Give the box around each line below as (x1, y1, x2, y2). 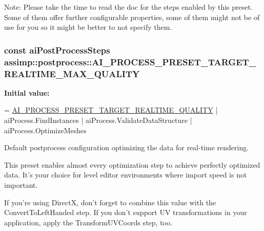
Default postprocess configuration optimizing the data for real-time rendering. (4, 142, 249, 153)
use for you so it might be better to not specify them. (4, 22, 172, 32)
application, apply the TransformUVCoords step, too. (4, 217, 172, 227)
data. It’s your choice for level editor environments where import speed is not (4, 169, 247, 180)
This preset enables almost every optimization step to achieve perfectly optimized (4, 159, 260, 170)
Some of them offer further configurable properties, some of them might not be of (4, 11, 260, 22)
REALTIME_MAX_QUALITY (4, 67, 140, 80)
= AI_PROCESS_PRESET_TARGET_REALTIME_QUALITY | (4, 104, 218, 115)
